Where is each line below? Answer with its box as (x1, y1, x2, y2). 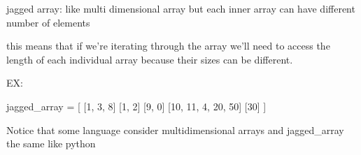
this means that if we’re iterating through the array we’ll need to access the (6, 38, 330, 53)
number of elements (6, 15, 90, 29)
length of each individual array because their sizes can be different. (6, 52, 293, 66)
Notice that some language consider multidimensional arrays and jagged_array (6, 122, 344, 137)
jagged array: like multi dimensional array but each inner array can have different (6, 1, 355, 15)
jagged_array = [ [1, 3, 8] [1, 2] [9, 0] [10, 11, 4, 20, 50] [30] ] (6, 98, 267, 113)
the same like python (6, 136, 96, 151)
